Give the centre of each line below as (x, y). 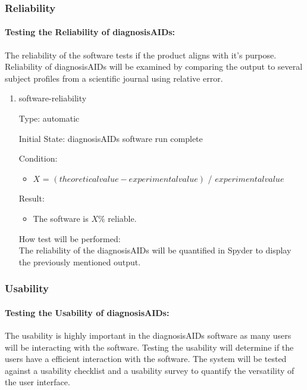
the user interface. (37, 382)
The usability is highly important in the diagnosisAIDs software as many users (148, 335)
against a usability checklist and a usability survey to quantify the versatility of (150, 370)
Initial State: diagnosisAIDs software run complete (111, 138)
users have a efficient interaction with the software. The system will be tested (146, 359)
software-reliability (53, 98)
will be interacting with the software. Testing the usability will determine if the (149, 347)
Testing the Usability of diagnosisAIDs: (87, 312)
